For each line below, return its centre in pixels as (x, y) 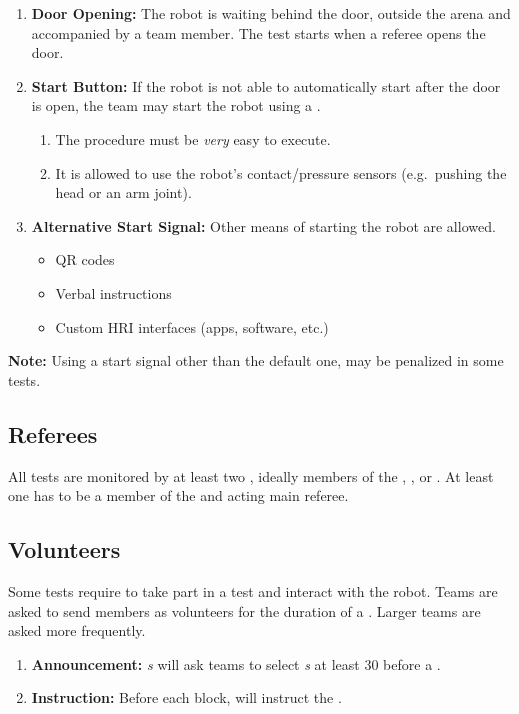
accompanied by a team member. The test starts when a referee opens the (258, 32)
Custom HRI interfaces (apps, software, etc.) (192, 326)
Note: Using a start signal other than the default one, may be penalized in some (256, 360)
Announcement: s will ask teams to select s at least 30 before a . (236, 663)
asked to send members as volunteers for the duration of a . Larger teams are (244, 610)
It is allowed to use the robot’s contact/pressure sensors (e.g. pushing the (281, 172)
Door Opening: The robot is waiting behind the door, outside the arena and (271, 13)
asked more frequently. (77, 630)
